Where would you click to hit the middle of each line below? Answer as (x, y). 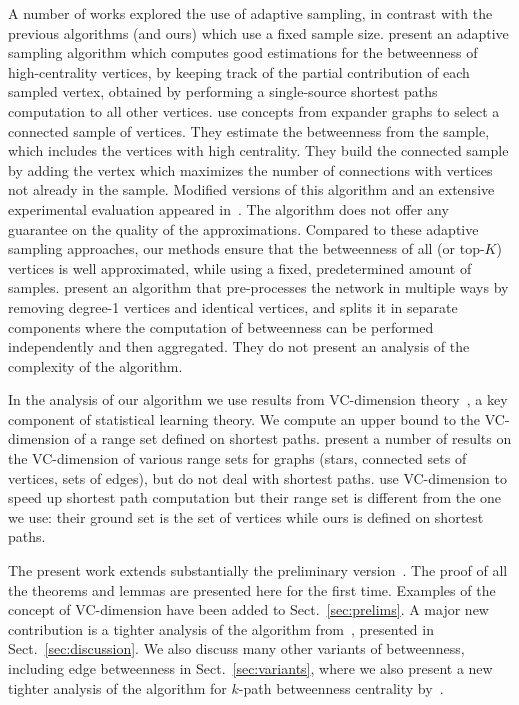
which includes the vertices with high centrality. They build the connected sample (258, 150)
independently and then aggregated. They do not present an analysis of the (239, 346)
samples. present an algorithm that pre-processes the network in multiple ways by (258, 287)
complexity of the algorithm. (95, 365)
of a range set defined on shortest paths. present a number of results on (293, 438)
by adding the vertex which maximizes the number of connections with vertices (250, 169)
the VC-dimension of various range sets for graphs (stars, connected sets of (237, 458)
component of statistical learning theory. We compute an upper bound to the (244, 418)
